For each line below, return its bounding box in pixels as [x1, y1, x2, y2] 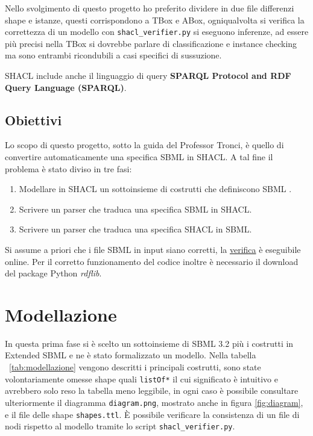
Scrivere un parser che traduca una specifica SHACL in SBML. [19, 223, 252, 235]
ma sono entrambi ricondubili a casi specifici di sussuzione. [5, 49, 222, 61]
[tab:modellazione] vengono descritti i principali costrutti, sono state [9, 361, 261, 373]
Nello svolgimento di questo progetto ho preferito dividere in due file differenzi [5, 2, 294, 14]
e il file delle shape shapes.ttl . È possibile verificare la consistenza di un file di [5, 408, 300, 420]
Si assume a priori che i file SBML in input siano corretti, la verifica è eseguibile [5, 243, 301, 255]
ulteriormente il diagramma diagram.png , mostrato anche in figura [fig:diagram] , [5, 396, 303, 408]
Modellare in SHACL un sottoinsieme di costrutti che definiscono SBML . [19, 182, 292, 195]
